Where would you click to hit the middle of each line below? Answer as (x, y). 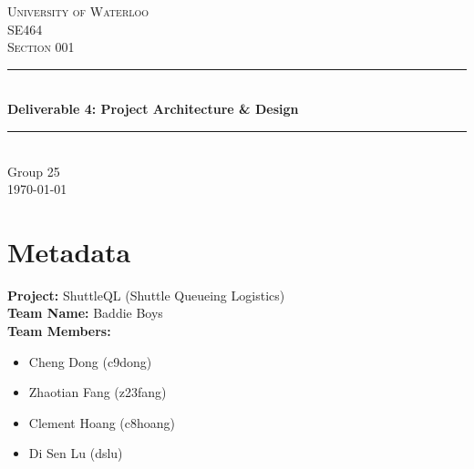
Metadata (69, 251)
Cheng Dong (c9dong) (90, 361)
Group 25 (34, 171)
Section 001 (41, 47)
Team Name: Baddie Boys (85, 313)
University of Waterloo (78, 11)
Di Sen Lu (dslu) (76, 453)
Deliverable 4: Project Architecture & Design (153, 109)
